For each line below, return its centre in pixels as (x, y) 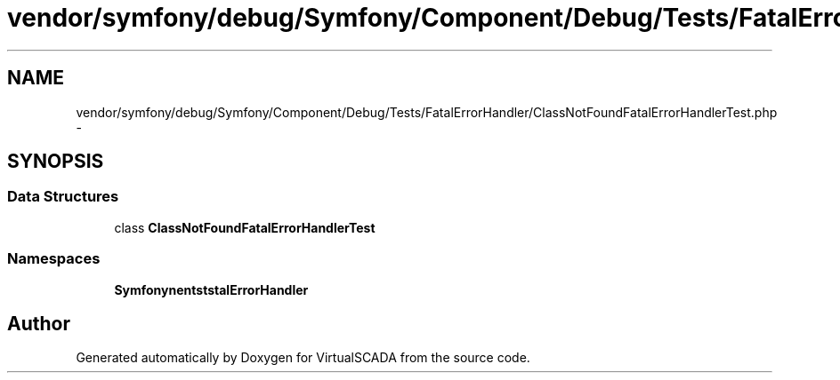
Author (39, 323)
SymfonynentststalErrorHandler (211, 289)
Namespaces (54, 259)
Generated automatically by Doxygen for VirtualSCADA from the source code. (303, 358)
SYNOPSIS (56, 162)
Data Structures (63, 197)
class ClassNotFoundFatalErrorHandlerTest (245, 227)
